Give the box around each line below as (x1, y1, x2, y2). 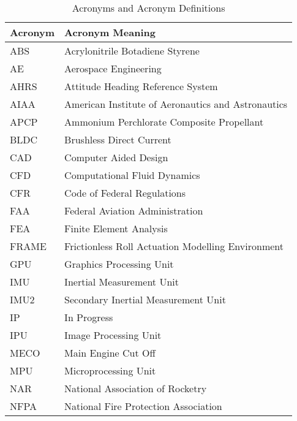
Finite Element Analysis (64, 221, 168, 235)
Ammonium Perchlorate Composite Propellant (64, 115, 264, 129)
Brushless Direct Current (64, 132, 171, 146)
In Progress (64, 310, 113, 324)
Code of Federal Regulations (64, 186, 186, 200)
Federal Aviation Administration (64, 203, 203, 218)
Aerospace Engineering (64, 61, 162, 75)
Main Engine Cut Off (64, 346, 156, 360)
